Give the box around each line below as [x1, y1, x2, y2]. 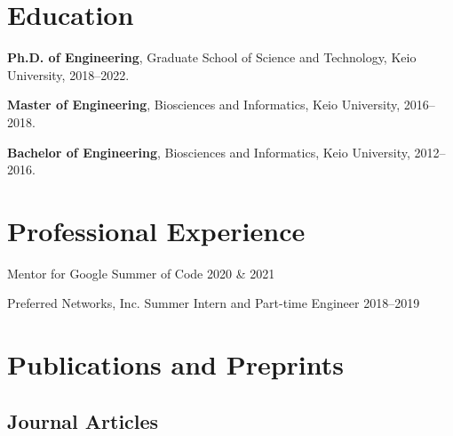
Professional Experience [7, 212, 306, 248]
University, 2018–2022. [7, 65, 130, 84]
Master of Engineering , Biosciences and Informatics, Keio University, [7, 95, 401, 114]
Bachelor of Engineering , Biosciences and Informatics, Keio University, [7, 142, 410, 161]
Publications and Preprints [7, 346, 345, 383]
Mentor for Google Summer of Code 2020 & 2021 [7, 263, 275, 282]
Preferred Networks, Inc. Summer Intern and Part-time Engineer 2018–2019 [7, 294, 420, 312]
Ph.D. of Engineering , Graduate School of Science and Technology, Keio [7, 48, 417, 67]
